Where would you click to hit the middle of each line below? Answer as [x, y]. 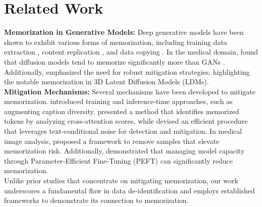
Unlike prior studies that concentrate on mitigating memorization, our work [121, 180]
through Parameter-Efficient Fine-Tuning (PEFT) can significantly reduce [118, 160]
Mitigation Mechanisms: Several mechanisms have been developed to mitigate [130, 91]
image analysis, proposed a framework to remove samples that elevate [112, 141]
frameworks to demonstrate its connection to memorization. [96, 200]
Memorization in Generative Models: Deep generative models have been [124, 32]
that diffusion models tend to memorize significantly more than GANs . [115, 61]
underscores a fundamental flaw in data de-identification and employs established [129, 190]
